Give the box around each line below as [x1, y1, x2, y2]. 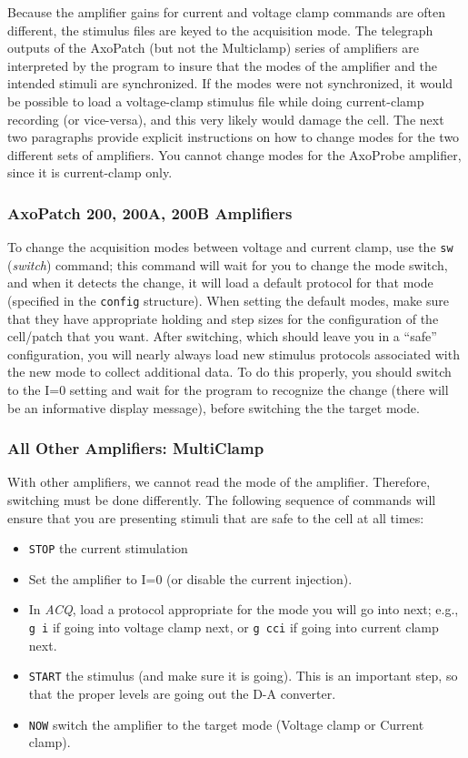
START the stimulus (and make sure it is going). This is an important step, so [28, 666, 458, 685]
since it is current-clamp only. [7, 163, 173, 182]
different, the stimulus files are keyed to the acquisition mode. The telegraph [7, 20, 433, 39]
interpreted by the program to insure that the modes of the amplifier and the [7, 56, 437, 75]
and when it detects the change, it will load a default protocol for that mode [7, 273, 433, 292]
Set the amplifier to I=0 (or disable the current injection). [28, 569, 353, 588]
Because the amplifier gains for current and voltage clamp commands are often [7, 3, 446, 21]
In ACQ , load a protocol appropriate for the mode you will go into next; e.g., [28, 600, 459, 619]
